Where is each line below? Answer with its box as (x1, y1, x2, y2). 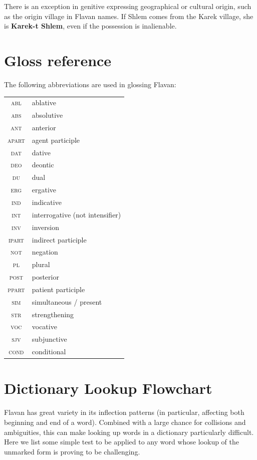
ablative (32, 97, 56, 108)
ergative (32, 184, 56, 195)
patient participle (32, 284, 85, 294)
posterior (32, 272, 59, 282)
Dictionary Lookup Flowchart (4, 378, 212, 398)
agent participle (32, 134, 80, 145)
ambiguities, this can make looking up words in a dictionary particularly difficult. (4, 426, 254, 437)
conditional (32, 346, 66, 357)
